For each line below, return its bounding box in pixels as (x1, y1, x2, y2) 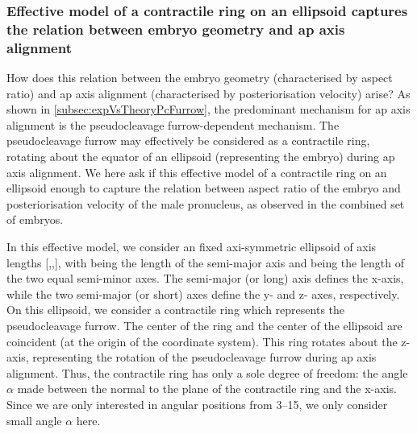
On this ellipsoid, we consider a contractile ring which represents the (6, 301, 345, 318)
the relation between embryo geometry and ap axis (6, 19, 345, 39)
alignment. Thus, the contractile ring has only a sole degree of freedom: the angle (6, 364, 408, 381)
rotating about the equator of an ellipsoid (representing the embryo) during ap (6, 148, 395, 165)
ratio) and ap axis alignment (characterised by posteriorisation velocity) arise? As (6, 85, 411, 101)
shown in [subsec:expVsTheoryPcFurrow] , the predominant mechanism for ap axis (6, 101, 411, 118)
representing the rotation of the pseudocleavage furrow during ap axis (32, 349, 377, 366)
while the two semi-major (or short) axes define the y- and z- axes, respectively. (6, 285, 400, 302)
